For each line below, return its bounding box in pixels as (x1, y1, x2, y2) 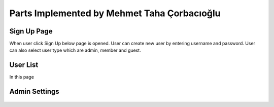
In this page (9, 74, 34, 80)
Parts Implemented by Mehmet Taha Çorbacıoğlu (9, 8, 221, 19)
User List (9, 61, 39, 69)
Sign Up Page (9, 27, 53, 35)
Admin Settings (9, 87, 59, 96)
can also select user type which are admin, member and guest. (9, 47, 142, 53)
